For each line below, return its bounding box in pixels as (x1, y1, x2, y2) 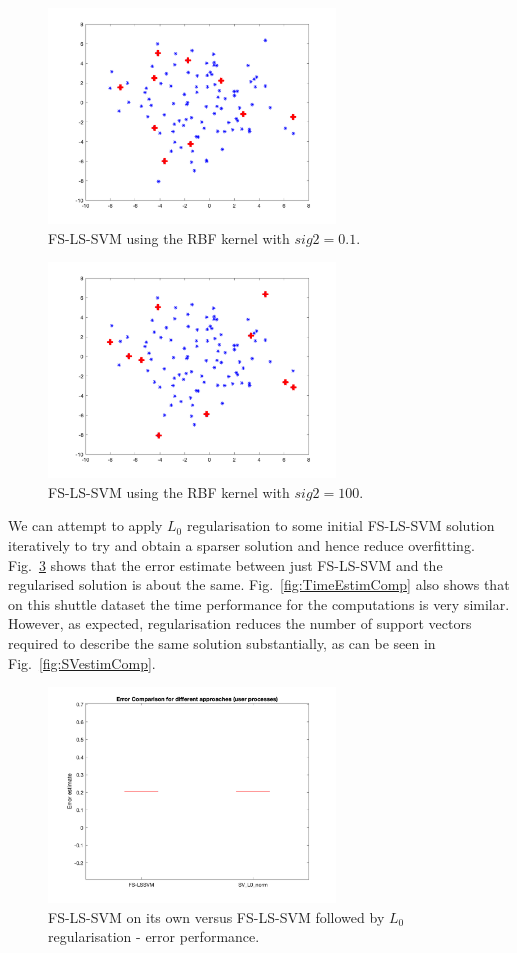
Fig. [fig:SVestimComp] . (8, 652, 156, 673)
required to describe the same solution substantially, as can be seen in (8, 632, 436, 653)
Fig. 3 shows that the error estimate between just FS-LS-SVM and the (8, 554, 443, 575)
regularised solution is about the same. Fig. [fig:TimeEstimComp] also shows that (8, 574, 510, 595)
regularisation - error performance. (48, 926, 260, 947)
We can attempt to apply (8, 515, 163, 536)
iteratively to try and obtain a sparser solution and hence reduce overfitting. (8, 534, 475, 555)
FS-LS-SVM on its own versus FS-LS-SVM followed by (48, 906, 385, 927)
